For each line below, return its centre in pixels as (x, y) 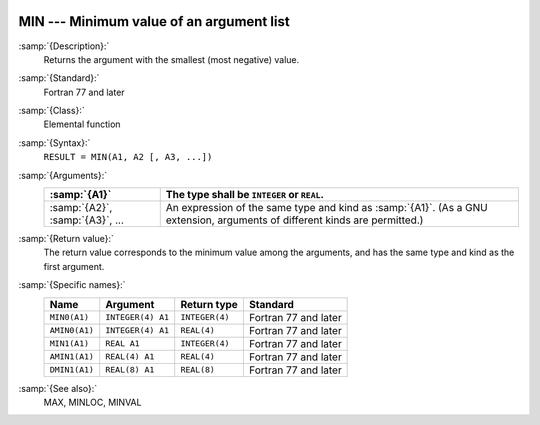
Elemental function (82, 124)
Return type (209, 304)
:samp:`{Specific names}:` (72, 285)
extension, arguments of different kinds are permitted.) (294, 220)
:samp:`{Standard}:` (59, 78)
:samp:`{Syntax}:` (54, 142)
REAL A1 (122, 343)
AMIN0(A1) (72, 330)
